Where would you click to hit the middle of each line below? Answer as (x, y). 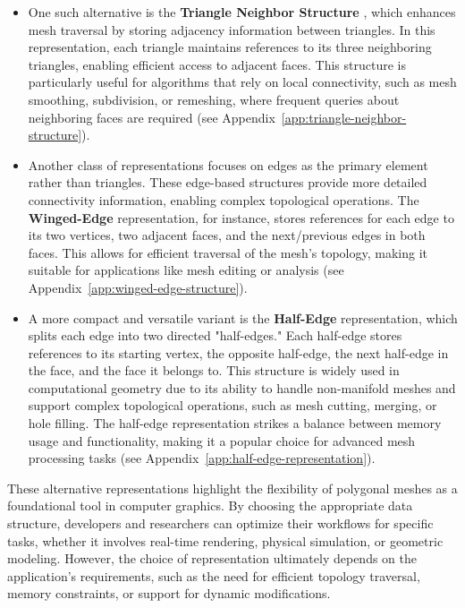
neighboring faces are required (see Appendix (152, 117)
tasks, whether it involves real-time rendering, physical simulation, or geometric (225, 540)
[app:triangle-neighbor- (344, 117)
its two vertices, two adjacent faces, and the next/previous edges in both (227, 235)
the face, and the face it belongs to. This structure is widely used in (214, 370)
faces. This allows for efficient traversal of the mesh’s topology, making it (228, 252)
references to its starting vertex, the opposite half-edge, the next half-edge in (238, 352)
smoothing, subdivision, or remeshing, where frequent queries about (214, 99)
